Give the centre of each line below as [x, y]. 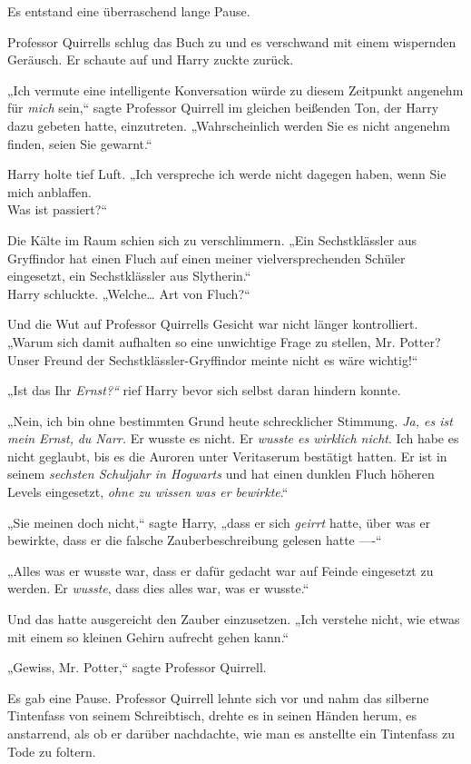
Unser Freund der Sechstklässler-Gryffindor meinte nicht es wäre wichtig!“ [213, 359]
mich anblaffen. [49, 191]
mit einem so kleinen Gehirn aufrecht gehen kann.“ [148, 636]
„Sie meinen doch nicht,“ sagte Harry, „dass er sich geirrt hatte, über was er [219, 522]
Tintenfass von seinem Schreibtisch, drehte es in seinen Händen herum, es [212, 715]
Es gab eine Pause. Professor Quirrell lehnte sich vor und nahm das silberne [218, 697]
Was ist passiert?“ [57, 209]
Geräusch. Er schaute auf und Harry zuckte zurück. [151, 60]
